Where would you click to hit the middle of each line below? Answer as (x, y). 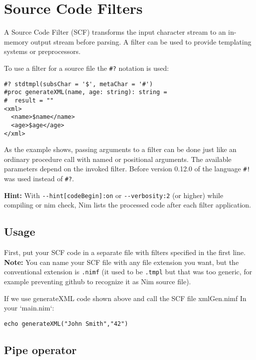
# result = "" (29, 100)
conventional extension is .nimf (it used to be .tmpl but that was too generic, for (128, 272)
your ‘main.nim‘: (29, 308)
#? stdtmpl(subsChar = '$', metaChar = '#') (78, 84)
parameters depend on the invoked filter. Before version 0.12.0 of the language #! (127, 169)
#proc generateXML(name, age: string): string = (86, 92)
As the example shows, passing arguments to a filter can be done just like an (120, 149)
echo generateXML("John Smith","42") (66, 324)
